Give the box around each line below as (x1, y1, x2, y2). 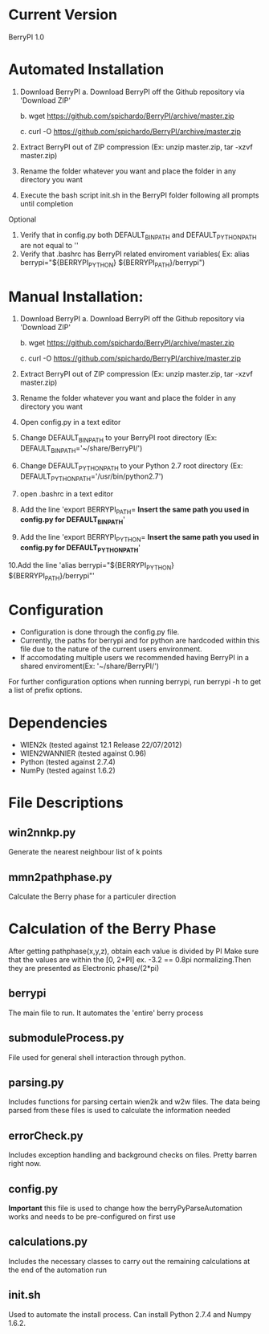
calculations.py (8, 1235, 88, 1249)
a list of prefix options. (8, 685, 83, 696)
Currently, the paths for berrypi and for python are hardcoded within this (19, 636, 260, 646)
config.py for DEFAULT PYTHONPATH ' (19, 542, 141, 554)
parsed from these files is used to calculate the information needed (8, 1106, 230, 1116)
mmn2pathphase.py (8, 870, 112, 884)
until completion (19, 198, 74, 208)
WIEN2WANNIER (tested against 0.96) (19, 749, 147, 758)
